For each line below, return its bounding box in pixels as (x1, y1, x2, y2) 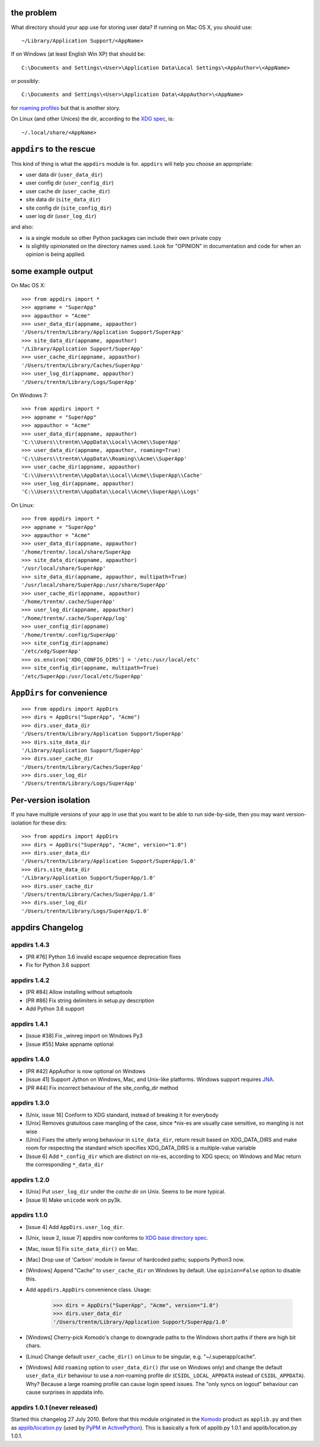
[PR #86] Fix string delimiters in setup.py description (25, 997, 155, 1004)
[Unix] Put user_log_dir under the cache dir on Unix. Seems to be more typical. (25, 1188, 226, 1195)
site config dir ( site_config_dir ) (25, 204, 112, 211)
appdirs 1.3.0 (11, 1099, 50, 1107)
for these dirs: (33, 819, 68, 826)
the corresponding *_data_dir (25, 1161, 104, 1168)
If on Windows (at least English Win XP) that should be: (11, 50, 146, 57)
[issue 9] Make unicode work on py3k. (25, 1196, 122, 1204)
